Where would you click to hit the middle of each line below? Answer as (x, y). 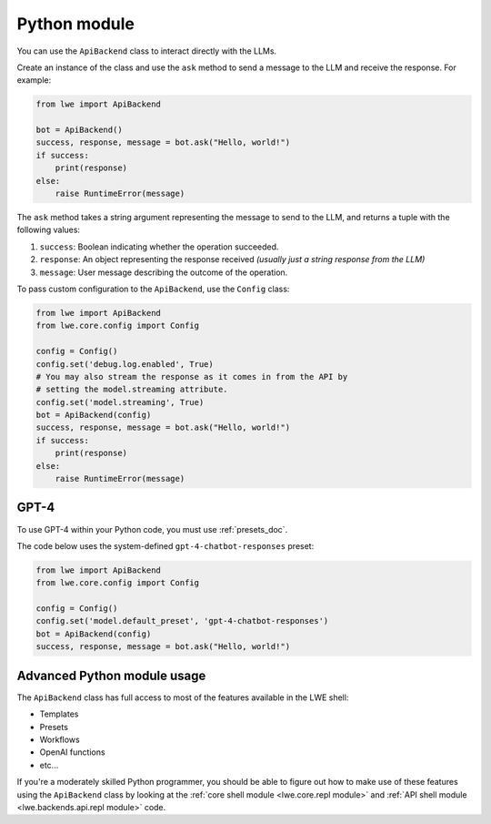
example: (34, 80)
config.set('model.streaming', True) (120, 402)
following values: (49, 230)
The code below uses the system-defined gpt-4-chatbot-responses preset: (165, 545)
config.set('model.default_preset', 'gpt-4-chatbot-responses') (182, 621)
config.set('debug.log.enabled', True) (125, 364)
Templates (59, 714)
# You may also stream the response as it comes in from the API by (192, 376)
